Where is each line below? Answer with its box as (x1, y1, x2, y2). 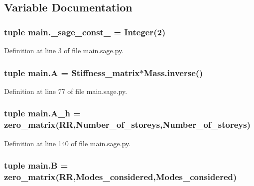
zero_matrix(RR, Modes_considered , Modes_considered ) (4, 170, 237, 183)
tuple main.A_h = (4, 107, 81, 119)
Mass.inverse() (143, 66, 203, 79)
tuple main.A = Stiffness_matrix (4, 66, 140, 79)
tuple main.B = (4, 159, 68, 172)
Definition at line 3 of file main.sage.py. (4, 45, 124, 55)
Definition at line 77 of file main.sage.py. (4, 86, 127, 96)
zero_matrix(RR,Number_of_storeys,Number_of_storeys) (4, 118, 251, 131)
